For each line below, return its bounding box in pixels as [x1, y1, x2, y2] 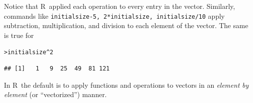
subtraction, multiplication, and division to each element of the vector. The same [4, 20, 249, 31]
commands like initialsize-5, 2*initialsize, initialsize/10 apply [4, 10, 225, 21]
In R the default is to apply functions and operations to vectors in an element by [4, 79, 249, 90]
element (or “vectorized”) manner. [4, 89, 107, 100]
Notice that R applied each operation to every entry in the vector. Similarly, [4, 1, 235, 11]
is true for [4, 30, 34, 40]
